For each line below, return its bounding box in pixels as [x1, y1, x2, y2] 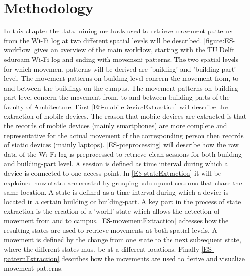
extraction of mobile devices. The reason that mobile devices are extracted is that [4, 111, 247, 121]
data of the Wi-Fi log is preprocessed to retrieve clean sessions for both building [4, 149, 242, 159]
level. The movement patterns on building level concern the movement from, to [4, 73, 239, 83]
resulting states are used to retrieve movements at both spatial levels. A [4, 225, 218, 235]
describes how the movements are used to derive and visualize [61, 253, 245, 263]
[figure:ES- [204, 35, 235, 45]
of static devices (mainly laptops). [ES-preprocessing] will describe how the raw [4, 139, 239, 150]
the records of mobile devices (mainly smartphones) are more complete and [4, 121, 227, 131]
